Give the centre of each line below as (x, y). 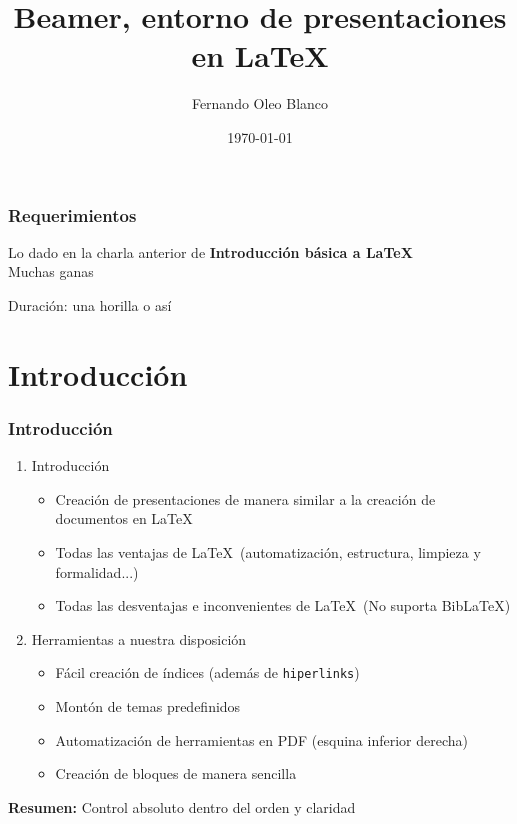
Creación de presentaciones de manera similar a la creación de (245, 498)
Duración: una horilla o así (90, 304)
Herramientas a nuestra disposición (139, 638)
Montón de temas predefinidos (148, 705)
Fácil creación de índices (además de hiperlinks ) (207, 672)
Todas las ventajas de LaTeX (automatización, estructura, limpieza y (268, 551)
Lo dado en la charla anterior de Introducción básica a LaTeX (210, 251)
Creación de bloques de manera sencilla (176, 773)
